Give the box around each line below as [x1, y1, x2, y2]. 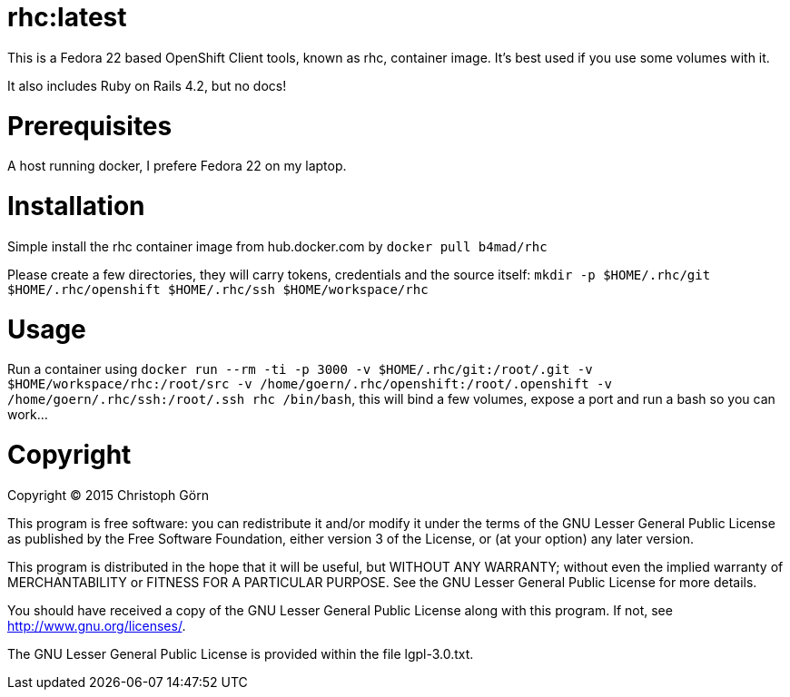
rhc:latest [7, 2, 127, 33]
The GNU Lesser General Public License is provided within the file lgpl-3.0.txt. [7, 645, 474, 662]
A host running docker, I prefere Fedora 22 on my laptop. [7, 158, 347, 174]
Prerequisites [7, 110, 173, 142]
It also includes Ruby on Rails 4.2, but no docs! [7, 77, 287, 93]
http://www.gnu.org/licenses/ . [7, 617, 186, 633]
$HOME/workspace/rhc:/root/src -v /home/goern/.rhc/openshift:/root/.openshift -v [7, 377, 612, 392]
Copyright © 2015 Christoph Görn [7, 486, 209, 503]
